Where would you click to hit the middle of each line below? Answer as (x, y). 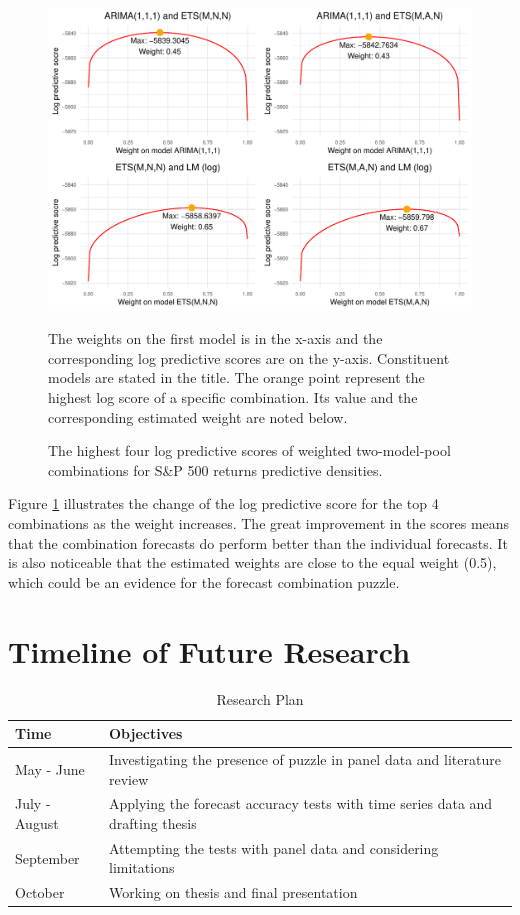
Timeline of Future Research (209, 650)
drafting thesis (153, 822)
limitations (142, 867)
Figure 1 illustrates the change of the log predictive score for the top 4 (223, 503)
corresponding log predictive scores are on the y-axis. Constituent (249, 357)
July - (33, 803)
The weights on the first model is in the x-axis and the (215, 338)
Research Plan (260, 698)
